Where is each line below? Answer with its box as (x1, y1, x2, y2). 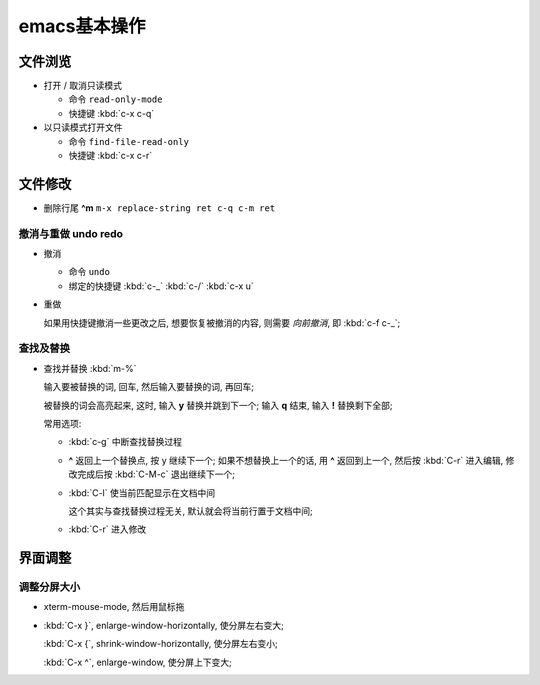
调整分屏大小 (18, 580, 81, 594)
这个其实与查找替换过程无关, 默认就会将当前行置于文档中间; (68, 505, 314, 517)
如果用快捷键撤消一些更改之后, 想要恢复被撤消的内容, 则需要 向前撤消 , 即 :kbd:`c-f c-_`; (43, 316, 401, 329)
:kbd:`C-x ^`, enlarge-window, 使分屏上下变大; (43, 656, 232, 668)
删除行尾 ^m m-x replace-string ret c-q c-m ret (43, 201, 276, 214)
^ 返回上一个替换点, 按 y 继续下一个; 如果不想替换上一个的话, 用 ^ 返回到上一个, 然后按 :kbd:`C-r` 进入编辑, (68, 454, 504, 466)
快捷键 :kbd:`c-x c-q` (68, 107, 155, 119)
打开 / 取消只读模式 (43, 80, 122, 92)
